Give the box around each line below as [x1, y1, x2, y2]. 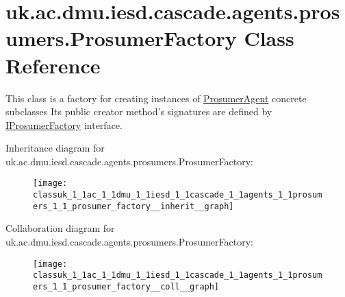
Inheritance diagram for [5, 141, 105, 155]
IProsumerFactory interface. [5, 117, 123, 132]
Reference [5, 51, 101, 79]
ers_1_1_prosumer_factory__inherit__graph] [33, 201, 234, 211]
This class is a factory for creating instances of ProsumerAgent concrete [5, 91, 307, 105]
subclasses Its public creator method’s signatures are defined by [5, 104, 272, 119]
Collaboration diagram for [5, 221, 115, 235]
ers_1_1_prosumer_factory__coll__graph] [33, 281, 220, 292]
